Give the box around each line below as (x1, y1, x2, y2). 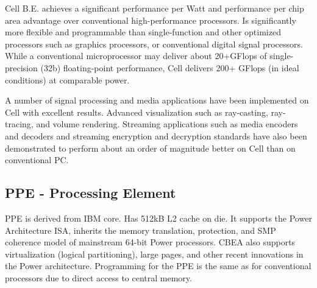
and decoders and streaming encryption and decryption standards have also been (5, 129, 307, 142)
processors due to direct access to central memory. (5, 271, 192, 284)
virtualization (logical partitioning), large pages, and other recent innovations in (5, 247, 304, 260)
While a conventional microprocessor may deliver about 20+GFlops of (5, 49, 267, 62)
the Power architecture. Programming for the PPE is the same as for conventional (5, 259, 312, 272)
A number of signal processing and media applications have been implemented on (5, 94, 309, 107)
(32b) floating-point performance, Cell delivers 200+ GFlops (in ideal (40, 61, 299, 74)
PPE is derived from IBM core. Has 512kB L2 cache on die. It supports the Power (5, 211, 312, 224)
